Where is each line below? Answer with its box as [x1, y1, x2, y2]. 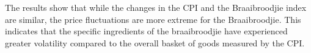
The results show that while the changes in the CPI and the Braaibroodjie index [5, 1, 307, 13]
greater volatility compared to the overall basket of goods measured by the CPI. [5, 36, 305, 49]
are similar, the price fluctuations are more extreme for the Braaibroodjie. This [5, 13, 301, 25]
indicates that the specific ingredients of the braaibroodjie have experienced [5, 25, 288, 37]
